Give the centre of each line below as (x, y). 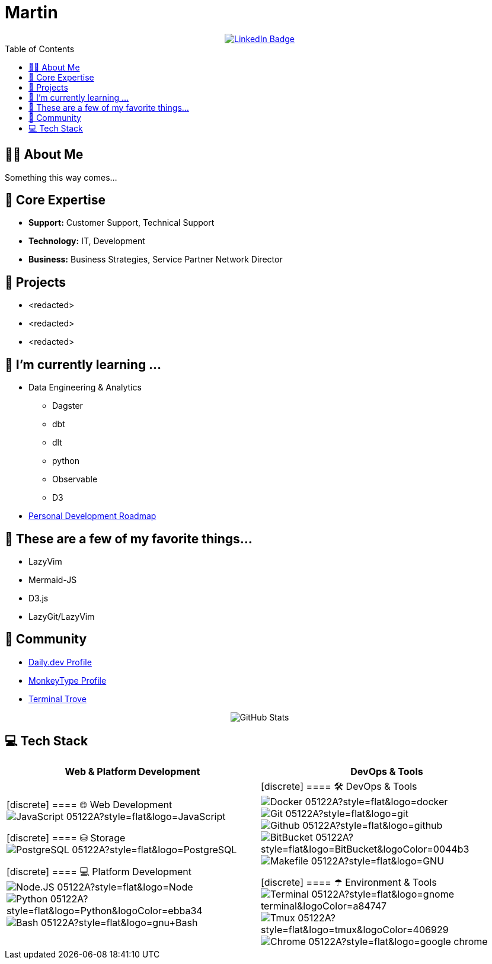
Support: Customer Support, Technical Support (122, 223)
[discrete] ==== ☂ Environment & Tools (349, 882)
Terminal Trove (57, 699)
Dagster (68, 406)
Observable (75, 479)
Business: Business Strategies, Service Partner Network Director (156, 260)
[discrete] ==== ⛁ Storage (66, 838)
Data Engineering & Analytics (85, 387)
